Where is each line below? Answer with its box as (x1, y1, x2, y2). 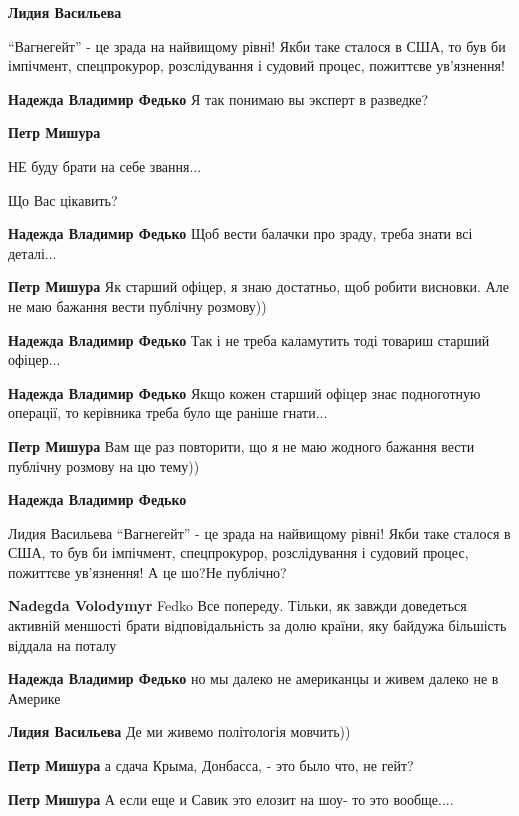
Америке (8, 687, 61, 708)
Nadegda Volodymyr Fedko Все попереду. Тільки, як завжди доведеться (8, 595, 467, 616)
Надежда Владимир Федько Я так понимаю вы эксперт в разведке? (8, 88, 429, 109)
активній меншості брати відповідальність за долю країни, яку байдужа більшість (8, 615, 507, 636)
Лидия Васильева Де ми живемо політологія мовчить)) (8, 721, 351, 742)
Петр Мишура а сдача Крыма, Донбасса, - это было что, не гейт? (8, 755, 414, 776)
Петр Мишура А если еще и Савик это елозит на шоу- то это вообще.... (8, 788, 454, 809)
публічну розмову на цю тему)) (8, 455, 200, 476)
